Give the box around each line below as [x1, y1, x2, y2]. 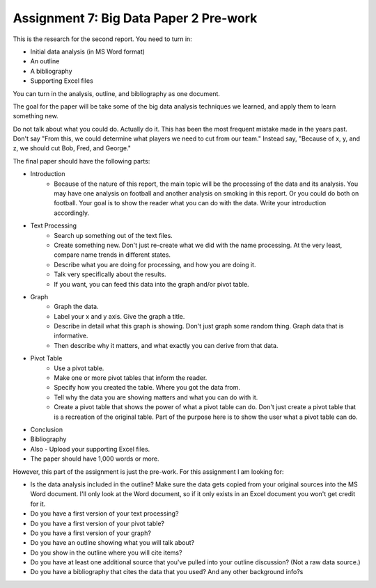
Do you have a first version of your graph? [30, 529, 151, 537]
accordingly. [54, 209, 90, 217]
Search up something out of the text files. [54, 231, 173, 239]
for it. [30, 500, 46, 508]
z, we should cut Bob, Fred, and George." [13, 144, 132, 152]
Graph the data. [54, 303, 99, 311]
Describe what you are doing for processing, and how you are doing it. [54, 260, 256, 269]
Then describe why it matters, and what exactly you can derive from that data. [54, 341, 279, 349]
